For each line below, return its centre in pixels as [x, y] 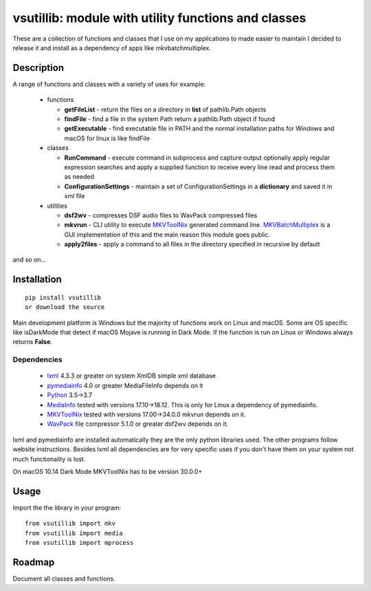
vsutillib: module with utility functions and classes [159, 18]
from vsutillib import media [74, 533]
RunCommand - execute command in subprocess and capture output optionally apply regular [197, 158]
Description [38, 68]
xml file [75, 196]
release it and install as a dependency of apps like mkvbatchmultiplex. [112, 47]
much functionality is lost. [49, 459]
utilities [57, 206]
